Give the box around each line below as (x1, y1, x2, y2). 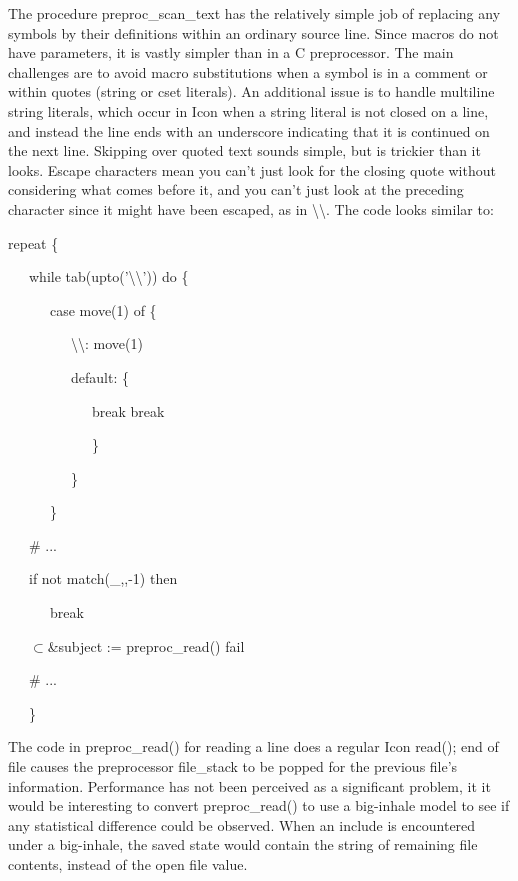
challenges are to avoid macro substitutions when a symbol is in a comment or (8, 61, 488, 82)
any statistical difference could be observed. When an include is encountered (8, 814, 476, 835)
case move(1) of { (49, 299, 157, 320)
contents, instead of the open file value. (8, 854, 248, 874)
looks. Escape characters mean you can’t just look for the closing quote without (8, 159, 496, 180)
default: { (70, 366, 129, 387)
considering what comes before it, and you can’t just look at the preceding (8, 179, 464, 200)
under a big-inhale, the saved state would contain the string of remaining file (8, 834, 478, 855)
